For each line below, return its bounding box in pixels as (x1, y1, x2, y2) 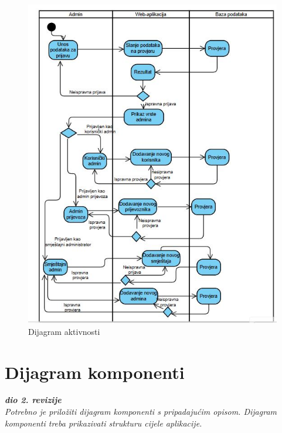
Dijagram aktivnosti (28, 325, 100, 337)
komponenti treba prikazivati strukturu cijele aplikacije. (5, 417, 202, 429)
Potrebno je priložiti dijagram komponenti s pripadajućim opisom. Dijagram (5, 405, 277, 418)
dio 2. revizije (5, 394, 62, 406)
